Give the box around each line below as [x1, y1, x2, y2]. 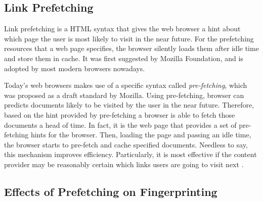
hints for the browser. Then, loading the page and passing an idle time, [30, 129, 251, 140]
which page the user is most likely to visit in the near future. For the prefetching [4, 33, 254, 43]
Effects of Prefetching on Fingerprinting [4, 183, 217, 199]
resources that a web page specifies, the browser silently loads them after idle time [4, 43, 259, 54]
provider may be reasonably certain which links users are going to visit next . [4, 159, 244, 169]
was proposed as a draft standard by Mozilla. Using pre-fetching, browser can [4, 89, 244, 100]
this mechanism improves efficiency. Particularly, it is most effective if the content [4, 149, 257, 160]
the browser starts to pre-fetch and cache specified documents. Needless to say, [4, 139, 248, 149]
